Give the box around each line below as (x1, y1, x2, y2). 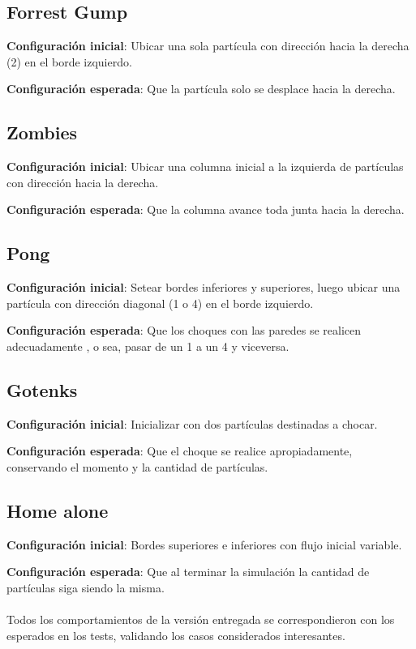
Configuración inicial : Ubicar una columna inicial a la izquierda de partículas (6, 158, 404, 175)
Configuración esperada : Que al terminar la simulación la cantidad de (6, 563, 370, 580)
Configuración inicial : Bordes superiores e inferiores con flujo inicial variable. (6, 536, 402, 553)
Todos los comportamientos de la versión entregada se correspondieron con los (6, 611, 395, 628)
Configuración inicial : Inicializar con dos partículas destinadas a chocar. (6, 415, 378, 432)
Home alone (6, 497, 109, 523)
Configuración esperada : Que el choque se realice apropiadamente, (6, 442, 353, 459)
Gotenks (6, 377, 78, 402)
